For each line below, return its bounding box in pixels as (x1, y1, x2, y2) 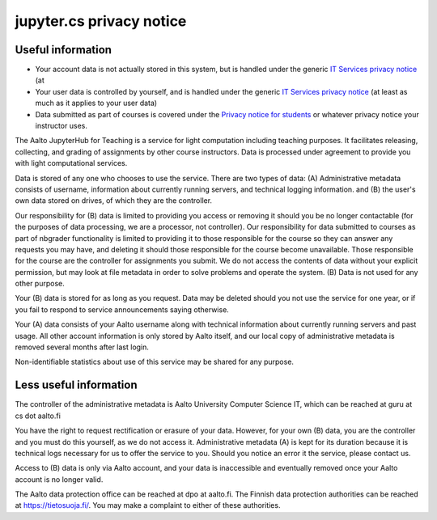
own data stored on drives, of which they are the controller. (15, 196, 213, 205)
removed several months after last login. (15, 342, 150, 352)
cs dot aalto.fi (15, 411, 61, 421)
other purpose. (15, 279, 65, 289)
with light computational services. (15, 159, 128, 168)
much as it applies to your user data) (35, 98, 158, 108)
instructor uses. (35, 121, 88, 131)
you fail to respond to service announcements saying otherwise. (15, 304, 230, 315)
